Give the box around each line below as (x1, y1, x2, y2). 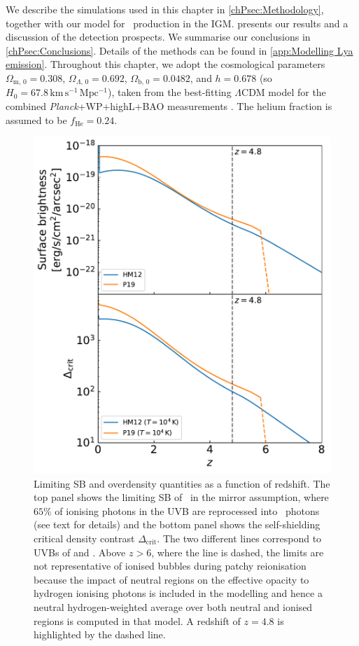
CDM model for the (241, 85, 326, 99)
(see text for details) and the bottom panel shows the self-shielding (34, 517, 321, 532)
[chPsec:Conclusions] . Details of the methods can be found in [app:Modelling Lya (6, 43, 353, 57)
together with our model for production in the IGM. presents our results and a (6, 15, 349, 30)
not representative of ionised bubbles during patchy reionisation (34, 558, 307, 573)
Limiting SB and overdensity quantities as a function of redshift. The (34, 476, 330, 490)
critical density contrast (34, 530, 135, 545)
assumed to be (6, 112, 67, 127)
